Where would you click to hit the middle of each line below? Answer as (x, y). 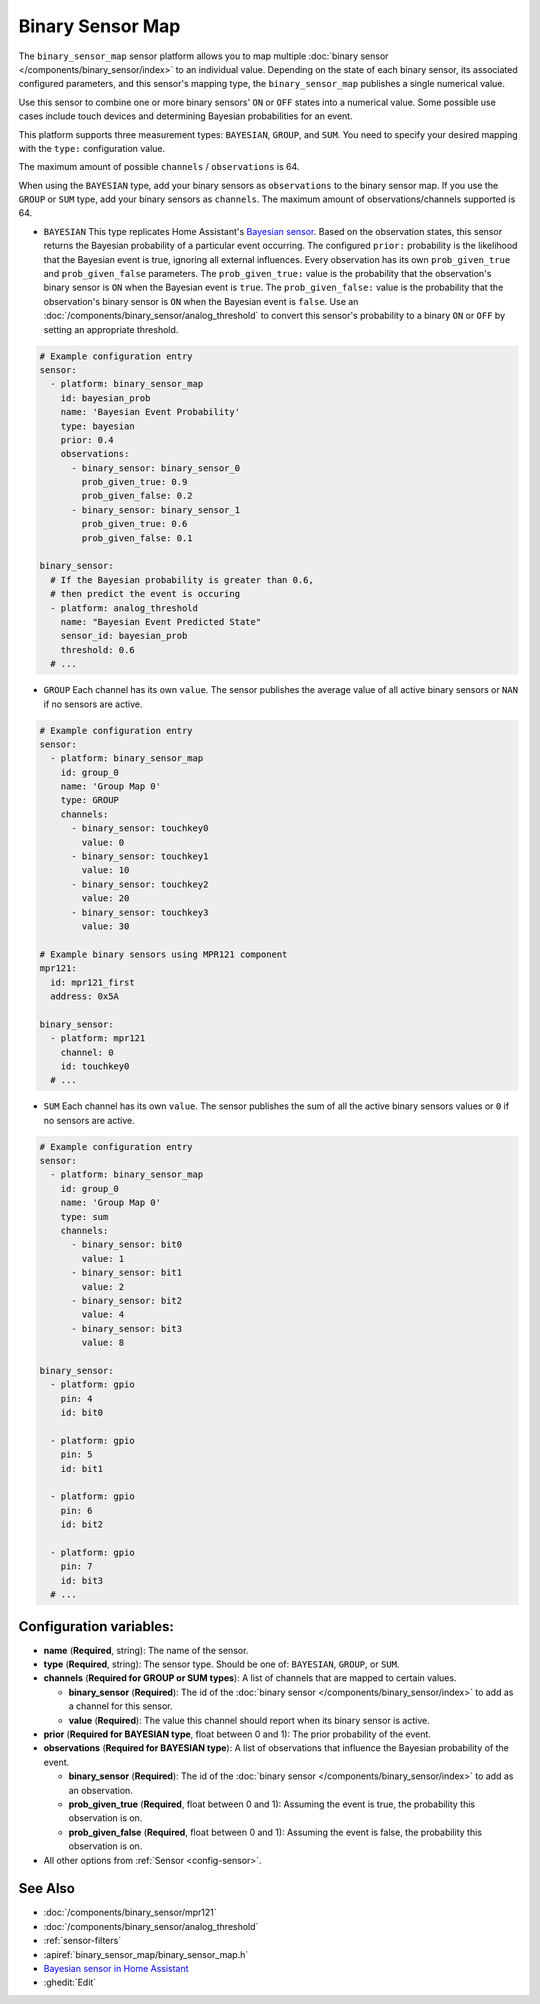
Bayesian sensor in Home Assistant (116, 1968)
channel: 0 (87, 1052)
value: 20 (105, 898)
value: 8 (103, 1343)
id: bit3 (82, 1580)
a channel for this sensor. (120, 1706)
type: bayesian (97, 426)
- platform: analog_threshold (124, 608)
